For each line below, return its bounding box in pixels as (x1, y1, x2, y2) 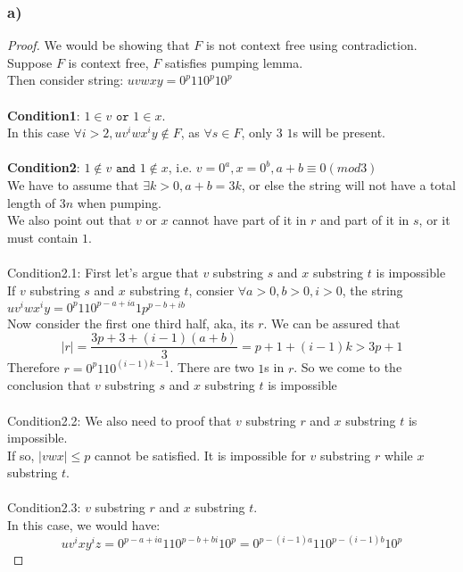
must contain (7, 228, 79, 246)
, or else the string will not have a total (241, 175, 456, 194)
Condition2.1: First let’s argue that (7, 262, 199, 281)
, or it (418, 211, 451, 229)
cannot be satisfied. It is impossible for (95, 445, 306, 464)
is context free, (68, 53, 149, 71)
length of (7, 193, 56, 211)
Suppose (7, 53, 53, 71)
